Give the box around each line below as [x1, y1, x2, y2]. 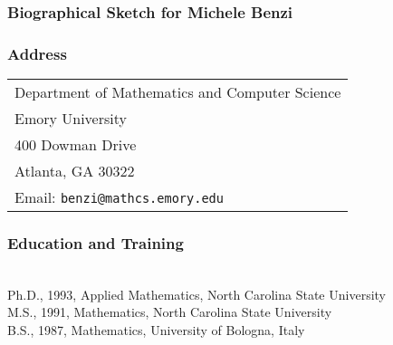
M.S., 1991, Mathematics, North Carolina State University [7, 302, 332, 321]
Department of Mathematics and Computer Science [14, 81, 341, 103]
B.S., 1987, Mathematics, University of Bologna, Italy [7, 321, 305, 340]
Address [7, 42, 67, 64]
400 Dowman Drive [14, 134, 137, 156]
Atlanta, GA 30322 [14, 160, 135, 182]
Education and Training [7, 231, 184, 254]
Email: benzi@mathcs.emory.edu [14, 187, 224, 208]
